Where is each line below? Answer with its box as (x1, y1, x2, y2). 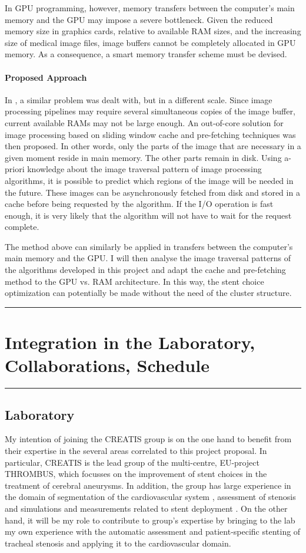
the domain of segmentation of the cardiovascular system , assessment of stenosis (5, 491, 296, 503)
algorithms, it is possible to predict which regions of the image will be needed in (5, 174, 294, 186)
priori (5, 163, 25, 175)
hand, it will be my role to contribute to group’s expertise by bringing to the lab (5, 513, 295, 526)
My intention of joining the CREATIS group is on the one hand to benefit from (5, 433, 292, 445)
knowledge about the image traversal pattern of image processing (27, 163, 262, 175)
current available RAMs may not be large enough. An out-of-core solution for (5, 116, 284, 129)
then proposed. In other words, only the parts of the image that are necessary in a (5, 140, 301, 152)
